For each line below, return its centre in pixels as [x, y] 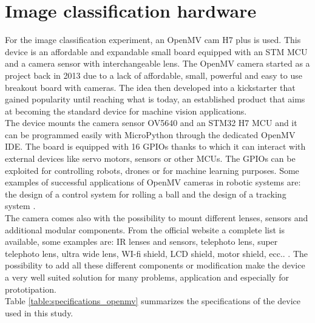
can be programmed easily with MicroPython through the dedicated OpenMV [150, 134]
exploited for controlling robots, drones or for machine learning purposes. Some [152, 170]
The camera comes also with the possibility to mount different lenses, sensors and [157, 218]
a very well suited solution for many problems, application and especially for [147, 277]
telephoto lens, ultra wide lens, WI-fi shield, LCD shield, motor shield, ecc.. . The [156, 253]
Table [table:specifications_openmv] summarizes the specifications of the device [153, 301]
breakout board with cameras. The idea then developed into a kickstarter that [150, 87]
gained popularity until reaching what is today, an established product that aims [155, 99]
